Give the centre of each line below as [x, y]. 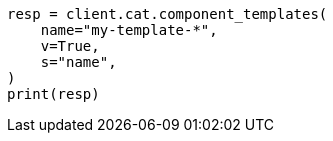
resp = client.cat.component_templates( [167, 14]
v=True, [70, 46]
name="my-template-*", [129, 30]
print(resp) [53, 94]
